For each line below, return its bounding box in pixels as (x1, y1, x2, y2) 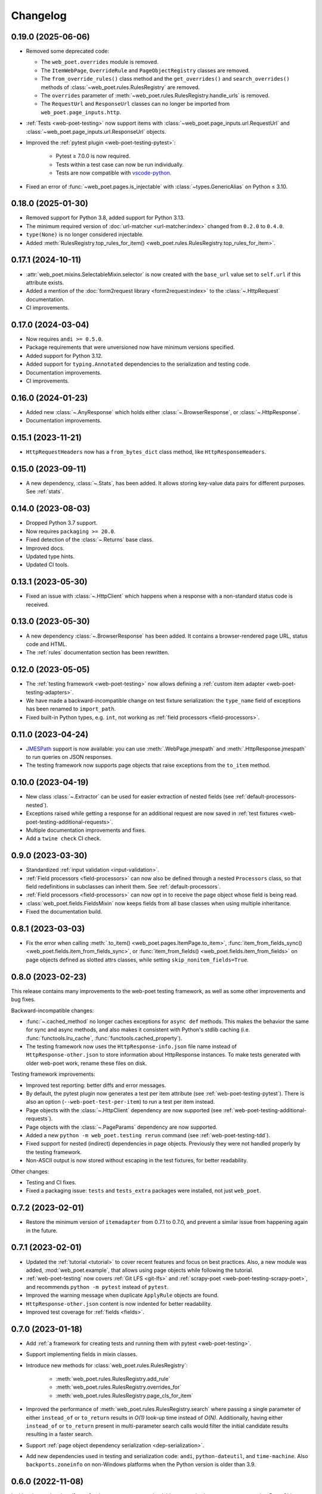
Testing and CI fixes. (26, 1178, 77, 1186)
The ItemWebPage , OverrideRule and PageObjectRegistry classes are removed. (41, 66, 250, 74)
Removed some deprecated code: (26, 48, 110, 55)
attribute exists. (26, 278, 64, 286)
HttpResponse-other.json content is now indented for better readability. (26, 1300, 212, 1307)
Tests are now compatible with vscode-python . (55, 169, 172, 176)
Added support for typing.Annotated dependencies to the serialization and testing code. (26, 360, 250, 368)
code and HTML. (26, 640, 67, 648)
